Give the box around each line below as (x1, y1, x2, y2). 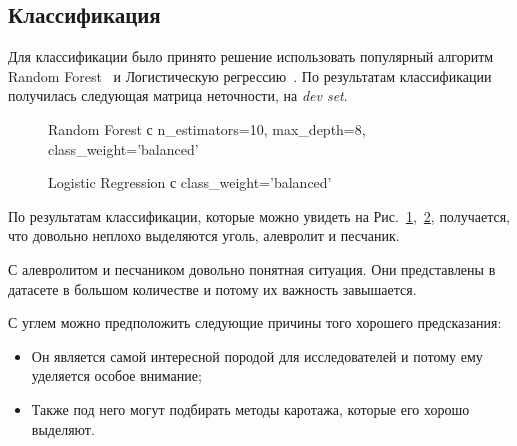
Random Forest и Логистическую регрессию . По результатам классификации (8, 65, 492, 86)
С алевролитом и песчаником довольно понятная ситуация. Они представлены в (8, 258, 496, 279)
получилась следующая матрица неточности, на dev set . (8, 85, 348, 106)
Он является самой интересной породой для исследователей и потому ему (31, 345, 483, 366)
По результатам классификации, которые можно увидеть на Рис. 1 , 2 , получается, (8, 205, 510, 226)
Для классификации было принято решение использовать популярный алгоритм (8, 46, 494, 67)
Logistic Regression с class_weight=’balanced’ (48, 172, 332, 193)
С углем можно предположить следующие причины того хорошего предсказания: (8, 312, 502, 333)
